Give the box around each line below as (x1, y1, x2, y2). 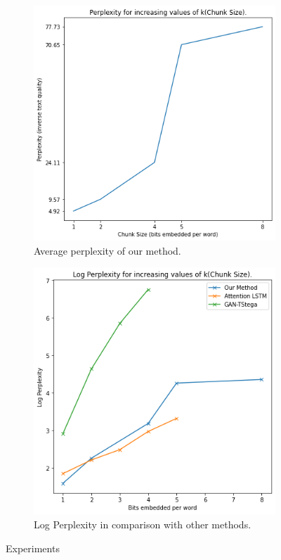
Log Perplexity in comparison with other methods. (34, 517, 251, 532)
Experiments (6, 540, 60, 555)
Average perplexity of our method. (34, 243, 181, 257)
